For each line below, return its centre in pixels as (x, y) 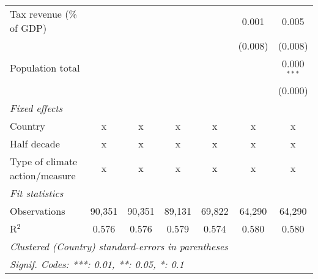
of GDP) (28, 28)
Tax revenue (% (43, 14)
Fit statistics (37, 193)
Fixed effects (36, 108)
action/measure (43, 175)
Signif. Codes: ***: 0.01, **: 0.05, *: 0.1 (97, 264)
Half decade (35, 143)
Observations (38, 210)
